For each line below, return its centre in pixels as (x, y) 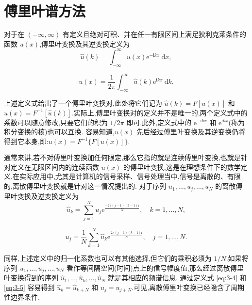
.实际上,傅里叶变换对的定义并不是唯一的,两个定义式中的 (160, 112)
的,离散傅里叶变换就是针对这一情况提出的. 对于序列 (85, 186)
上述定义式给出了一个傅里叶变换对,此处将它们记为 (83, 103)
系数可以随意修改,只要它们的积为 (56, 122)
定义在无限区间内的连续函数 (55, 167)
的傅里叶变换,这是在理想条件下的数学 (182, 167)
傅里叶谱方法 (45, 11)
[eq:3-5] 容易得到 (29, 287)
